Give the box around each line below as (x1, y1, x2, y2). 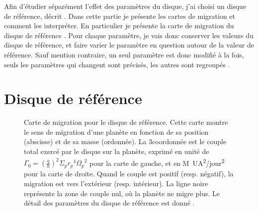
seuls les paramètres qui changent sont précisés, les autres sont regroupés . (4, 59, 230, 69)
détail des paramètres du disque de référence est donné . (24, 198, 195, 208)
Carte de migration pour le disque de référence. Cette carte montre (24, 117, 228, 127)
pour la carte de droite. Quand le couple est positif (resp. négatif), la (24, 168, 234, 179)
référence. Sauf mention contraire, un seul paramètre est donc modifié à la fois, (4, 49, 244, 59)
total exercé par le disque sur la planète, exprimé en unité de (24, 146, 209, 157)
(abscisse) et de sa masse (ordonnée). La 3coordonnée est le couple (24, 136, 227, 147)
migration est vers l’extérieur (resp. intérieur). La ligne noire (24, 178, 208, 189)
